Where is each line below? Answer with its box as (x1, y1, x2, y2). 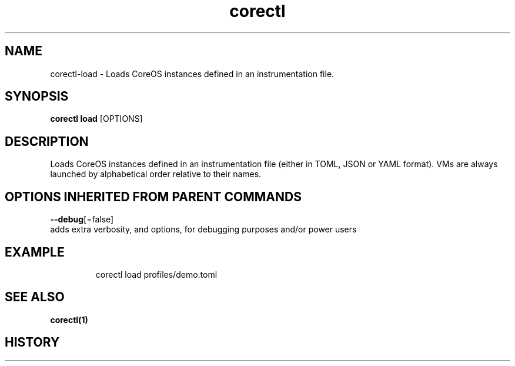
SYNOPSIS (5, 89, 69, 104)
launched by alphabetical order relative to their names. (50, 169, 262, 179)
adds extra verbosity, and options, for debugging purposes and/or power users (50, 224, 357, 235)
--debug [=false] (50, 214, 114, 225)
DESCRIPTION (5, 134, 89, 149)
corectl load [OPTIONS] (50, 114, 143, 124)
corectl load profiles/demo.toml (95, 269, 218, 280)
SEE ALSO (5, 290, 65, 305)
